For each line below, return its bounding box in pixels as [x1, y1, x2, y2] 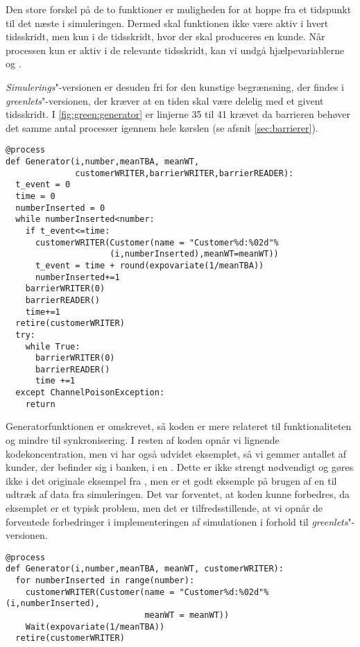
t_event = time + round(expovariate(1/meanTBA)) [35, 260, 264, 270]
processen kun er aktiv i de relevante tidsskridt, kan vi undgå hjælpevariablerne [6, 42, 345, 57]
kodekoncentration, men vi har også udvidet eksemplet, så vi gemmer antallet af [6, 446, 347, 460]
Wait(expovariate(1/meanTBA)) [25, 621, 165, 632]
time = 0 [15, 191, 55, 201]
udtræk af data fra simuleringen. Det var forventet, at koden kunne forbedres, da [6, 487, 350, 501]
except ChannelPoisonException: [15, 388, 165, 398]
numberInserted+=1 [35, 272, 120, 282]
